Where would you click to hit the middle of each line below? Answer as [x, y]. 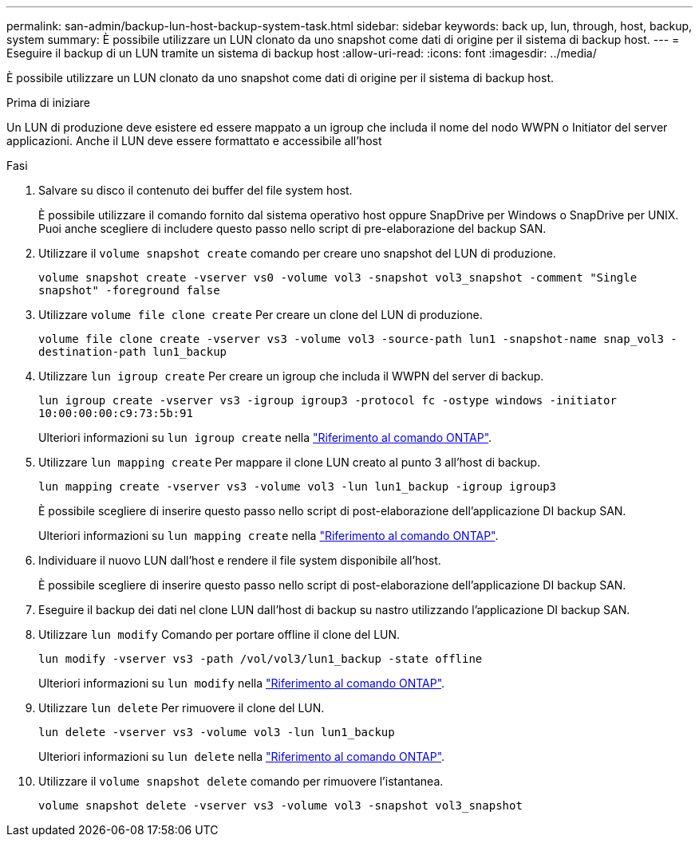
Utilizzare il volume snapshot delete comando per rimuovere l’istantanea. [241, 781]
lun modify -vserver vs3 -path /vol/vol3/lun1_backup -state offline [261, 659]
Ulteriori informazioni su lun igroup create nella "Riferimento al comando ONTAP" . [265, 437]
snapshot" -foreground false [129, 290]
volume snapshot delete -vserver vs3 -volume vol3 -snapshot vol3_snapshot [280, 806]
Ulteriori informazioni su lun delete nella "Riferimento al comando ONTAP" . [242, 756]
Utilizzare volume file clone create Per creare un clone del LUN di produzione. [261, 315]
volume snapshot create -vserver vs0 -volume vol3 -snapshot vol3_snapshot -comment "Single [338, 278]
